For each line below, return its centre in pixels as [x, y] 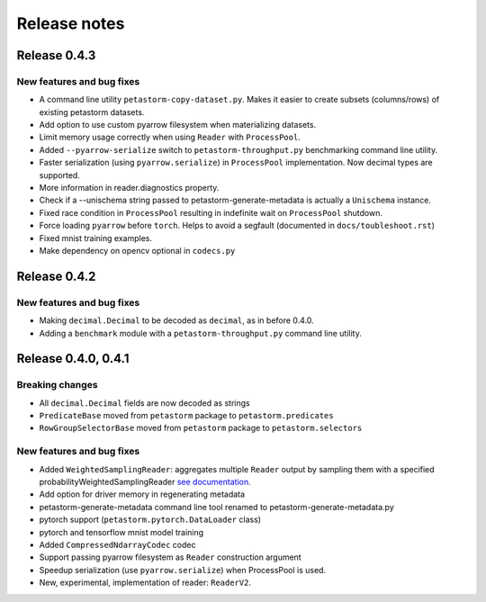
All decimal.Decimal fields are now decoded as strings [145, 403]
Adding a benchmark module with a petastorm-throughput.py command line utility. [200, 333]
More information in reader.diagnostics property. [129, 188]
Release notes [71, 23]
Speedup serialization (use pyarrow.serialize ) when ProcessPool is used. [183, 570]
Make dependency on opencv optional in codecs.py [137, 251]
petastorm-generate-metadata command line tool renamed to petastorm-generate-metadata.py [217, 507]
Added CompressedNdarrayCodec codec [117, 544]
